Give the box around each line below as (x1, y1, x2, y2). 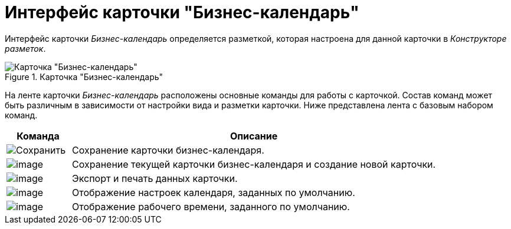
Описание (230, 130, 278, 142)
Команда (17, 130, 60, 142)
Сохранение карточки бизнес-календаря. (72, 144, 264, 156)
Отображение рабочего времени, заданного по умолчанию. (72, 200, 350, 213)
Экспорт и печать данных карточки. (72, 172, 238, 184)
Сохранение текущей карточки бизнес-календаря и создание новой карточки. (72, 158, 436, 170)
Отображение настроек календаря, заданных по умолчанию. (72, 186, 355, 198)
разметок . (5, 43, 46, 54)
